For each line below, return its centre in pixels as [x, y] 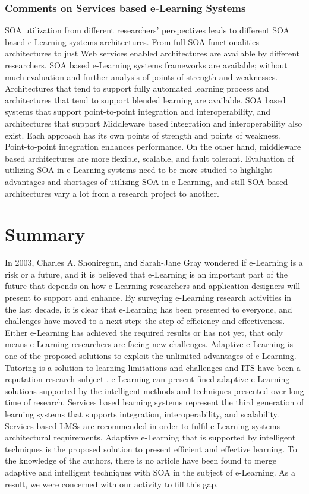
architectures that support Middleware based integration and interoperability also [154, 123]
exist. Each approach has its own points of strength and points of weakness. [143, 135]
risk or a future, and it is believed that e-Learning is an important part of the [146, 274]
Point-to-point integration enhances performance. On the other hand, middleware [153, 147]
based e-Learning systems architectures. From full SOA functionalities [132, 41]
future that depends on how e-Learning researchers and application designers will [153, 286]
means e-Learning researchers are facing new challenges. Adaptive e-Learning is [149, 344]
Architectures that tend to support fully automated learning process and [137, 88]
